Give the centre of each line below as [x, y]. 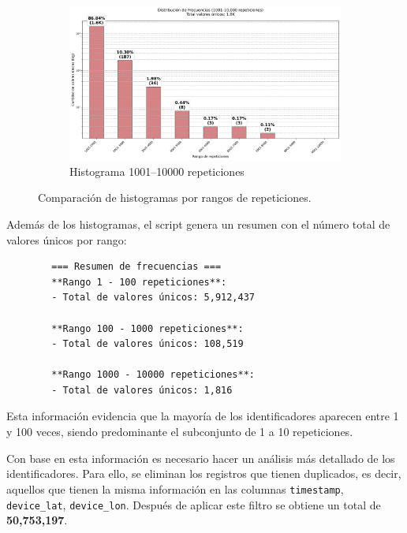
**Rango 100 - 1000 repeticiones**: [147, 328]
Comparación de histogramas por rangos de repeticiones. [175, 198]
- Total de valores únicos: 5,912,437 [153, 298]
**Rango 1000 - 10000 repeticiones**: [153, 375]
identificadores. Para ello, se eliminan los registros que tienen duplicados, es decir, [204, 473]
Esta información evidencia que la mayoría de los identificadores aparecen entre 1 [203, 416]
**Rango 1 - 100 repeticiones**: [139, 282]
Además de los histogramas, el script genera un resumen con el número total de [198, 224]
